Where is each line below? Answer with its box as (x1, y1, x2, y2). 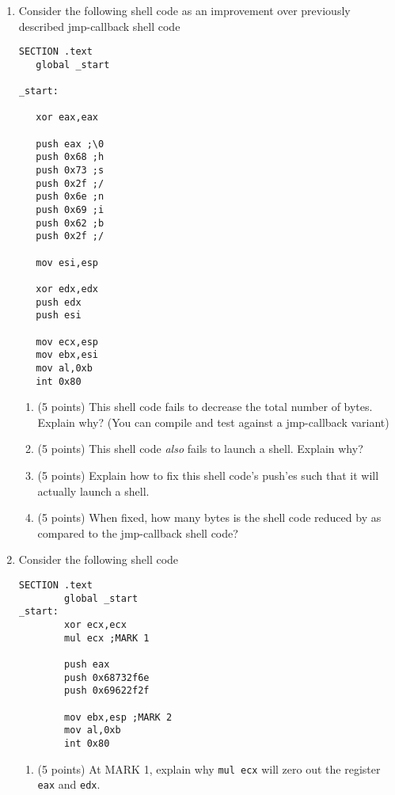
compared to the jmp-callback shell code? (37, 524, 238, 541)
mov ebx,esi (36, 349, 99, 361)
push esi (36, 310, 82, 321)
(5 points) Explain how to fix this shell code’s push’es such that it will (37, 467, 379, 484)
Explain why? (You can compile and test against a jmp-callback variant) (37, 413, 389, 430)
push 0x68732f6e (64, 671, 150, 683)
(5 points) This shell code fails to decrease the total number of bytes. (37, 398, 373, 415)
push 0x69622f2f (64, 685, 150, 697)
